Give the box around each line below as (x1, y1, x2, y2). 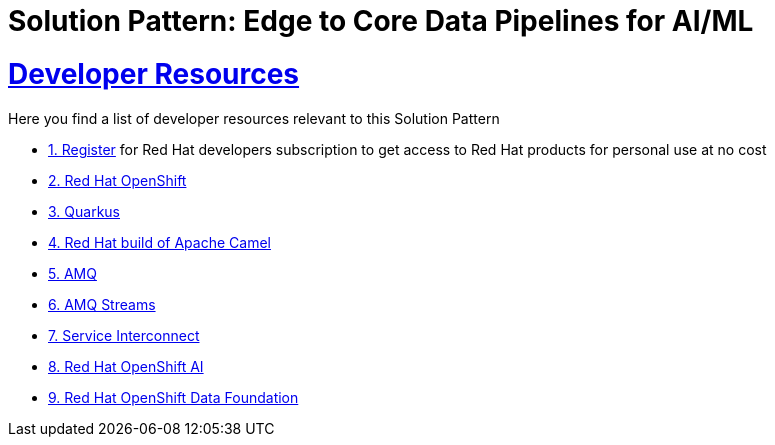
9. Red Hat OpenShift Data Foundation (48, 388, 299, 406)
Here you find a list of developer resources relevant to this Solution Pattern (8, 109, 500, 127)
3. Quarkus (48, 202, 120, 220)
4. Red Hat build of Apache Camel (48, 233, 271, 251)
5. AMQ (48, 264, 97, 282)
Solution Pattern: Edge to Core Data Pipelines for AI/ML (8, 4, 754, 38)
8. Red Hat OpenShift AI (48, 357, 204, 375)
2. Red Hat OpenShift (48, 171, 187, 189)
